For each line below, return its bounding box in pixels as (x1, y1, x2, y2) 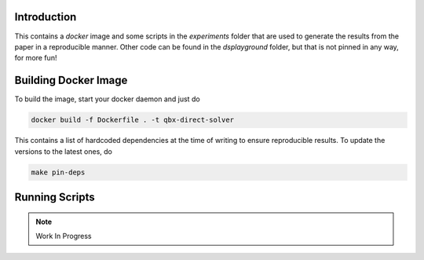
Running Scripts (14, 190, 95, 203)
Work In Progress (35, 231, 92, 240)
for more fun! (14, 53, 57, 63)
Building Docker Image (14, 74, 128, 87)
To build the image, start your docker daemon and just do (14, 94, 200, 104)
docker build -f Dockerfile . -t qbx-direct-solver (31, 115, 235, 125)
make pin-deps (31, 167, 86, 177)
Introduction (14, 10, 77, 24)
